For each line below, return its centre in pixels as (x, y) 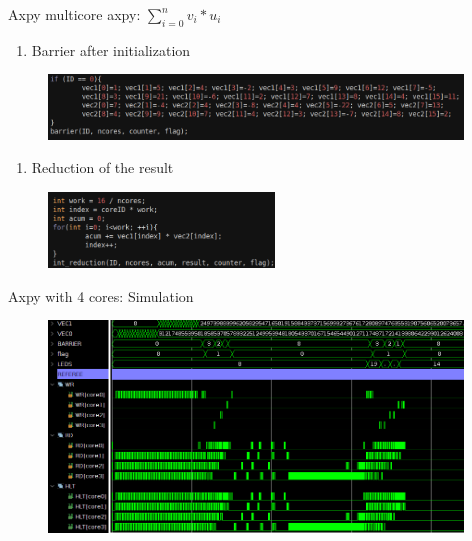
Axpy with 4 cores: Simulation (101, 295)
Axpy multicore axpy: (74, 14)
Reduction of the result (102, 167)
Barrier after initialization (111, 49)
